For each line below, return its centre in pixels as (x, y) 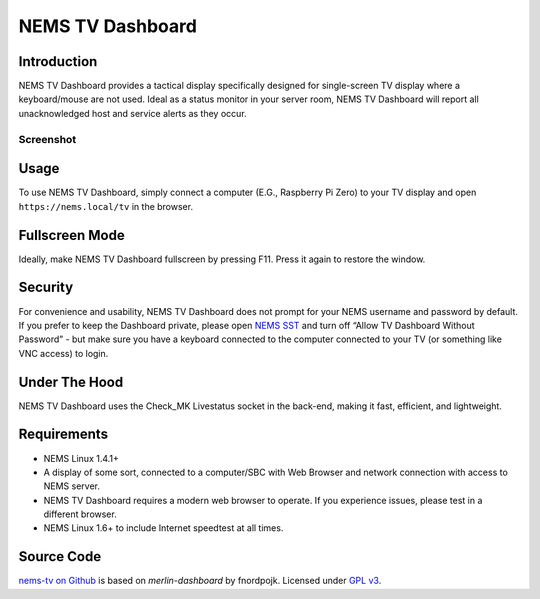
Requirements (63, 434)
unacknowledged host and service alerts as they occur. (132, 113)
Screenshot (47, 139)
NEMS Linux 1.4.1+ (81, 458)
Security (46, 287)
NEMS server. (71, 486)
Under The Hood (71, 381)
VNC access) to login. (63, 353)
